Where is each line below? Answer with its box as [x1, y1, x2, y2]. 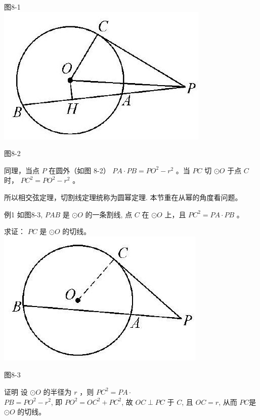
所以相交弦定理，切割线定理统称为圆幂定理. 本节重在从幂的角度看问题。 [4, 192, 242, 202]
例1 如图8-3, [4, 209, 43, 219]
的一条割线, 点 [85, 209, 133, 219]
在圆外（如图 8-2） [49, 165, 110, 175]
